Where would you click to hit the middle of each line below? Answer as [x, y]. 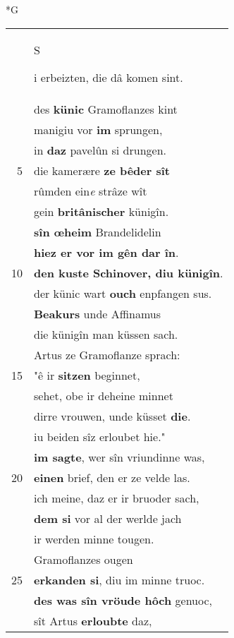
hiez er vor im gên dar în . [106, 252]
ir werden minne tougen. [94, 538]
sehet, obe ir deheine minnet [104, 395]
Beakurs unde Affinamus [98, 313]
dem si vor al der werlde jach [108, 518]
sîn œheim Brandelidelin [98, 231]
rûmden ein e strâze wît [91, 191]
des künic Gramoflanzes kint [106, 109]
